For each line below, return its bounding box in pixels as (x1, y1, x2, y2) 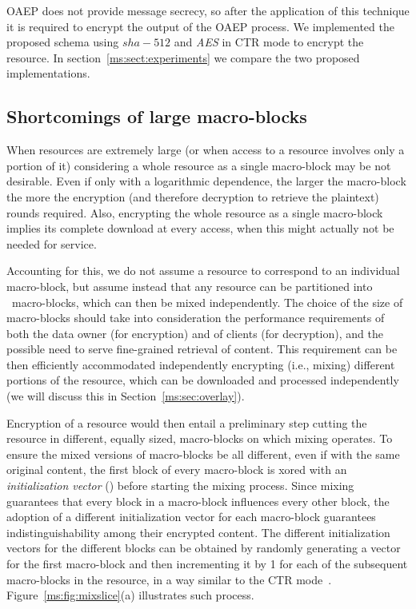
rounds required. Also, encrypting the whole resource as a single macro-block (6, 204, 383, 221)
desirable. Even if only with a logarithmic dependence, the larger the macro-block (6, 173, 406, 189)
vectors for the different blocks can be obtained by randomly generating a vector (6, 539, 401, 556)
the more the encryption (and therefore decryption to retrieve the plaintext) (6, 188, 379, 205)
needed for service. (6, 235, 97, 252)
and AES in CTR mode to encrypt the (174, 34, 364, 50)
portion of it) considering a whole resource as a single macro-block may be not (6, 157, 391, 173)
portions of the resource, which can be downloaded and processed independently (6, 372, 399, 388)
